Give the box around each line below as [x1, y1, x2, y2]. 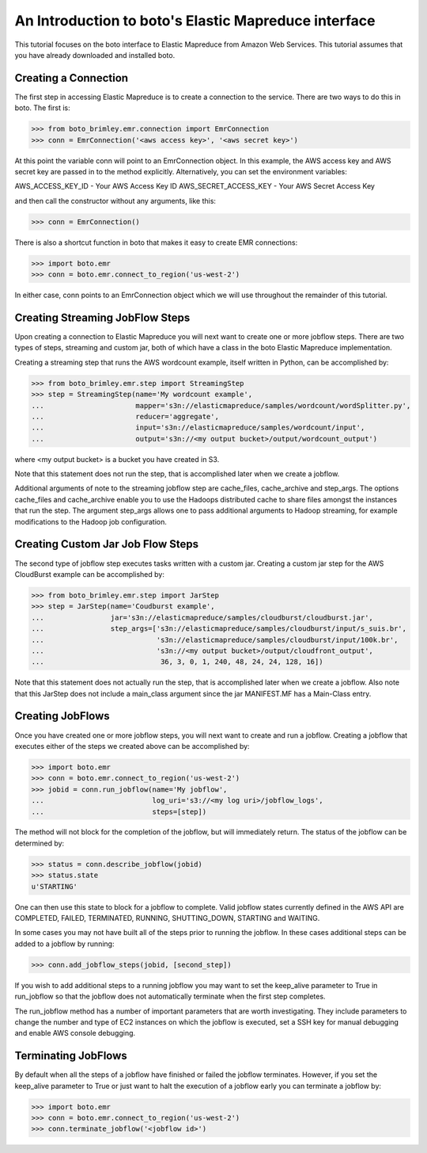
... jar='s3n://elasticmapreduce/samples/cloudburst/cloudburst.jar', [31, 613, 373, 622]
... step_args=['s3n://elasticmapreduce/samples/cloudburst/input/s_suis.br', [31, 624, 407, 633]
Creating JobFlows [14, 709, 110, 723]
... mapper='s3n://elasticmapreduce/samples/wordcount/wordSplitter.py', [31, 401, 411, 410]
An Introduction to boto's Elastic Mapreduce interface [14, 12, 376, 29]
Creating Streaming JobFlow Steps [14, 311, 191, 324]
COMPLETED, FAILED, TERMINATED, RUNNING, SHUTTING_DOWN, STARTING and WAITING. [14, 914, 320, 923]
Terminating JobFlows [14, 1049, 128, 1063]
